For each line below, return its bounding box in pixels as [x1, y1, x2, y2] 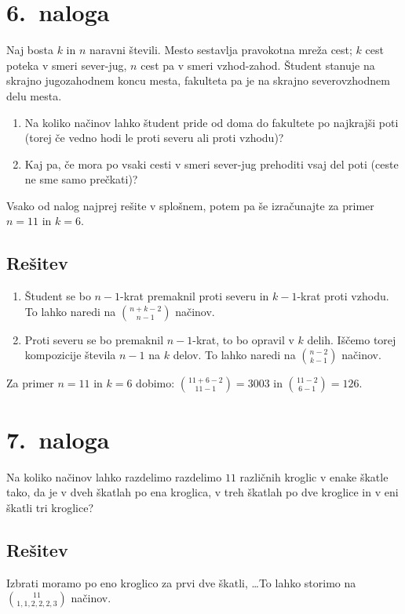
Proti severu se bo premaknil [24, 331, 164, 347]
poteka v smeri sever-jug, [6, 56, 127, 73]
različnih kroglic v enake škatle [239, 468, 389, 485]
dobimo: [136, 375, 175, 391]
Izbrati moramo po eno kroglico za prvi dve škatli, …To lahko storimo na [6, 574, 356, 590]
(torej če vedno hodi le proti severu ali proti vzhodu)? [24, 129, 284, 146]
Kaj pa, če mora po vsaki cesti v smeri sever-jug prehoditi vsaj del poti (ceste [24, 155, 399, 172]
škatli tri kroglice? [6, 499, 93, 515]
